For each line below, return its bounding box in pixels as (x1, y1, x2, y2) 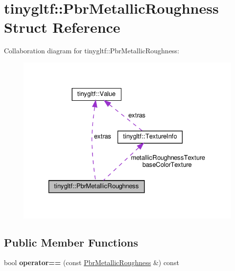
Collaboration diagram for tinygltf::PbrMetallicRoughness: (4, 45, 179, 56)
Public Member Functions (4, 234, 138, 249)
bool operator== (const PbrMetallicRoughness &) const (4, 257, 179, 268)
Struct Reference (4, 17, 120, 37)
